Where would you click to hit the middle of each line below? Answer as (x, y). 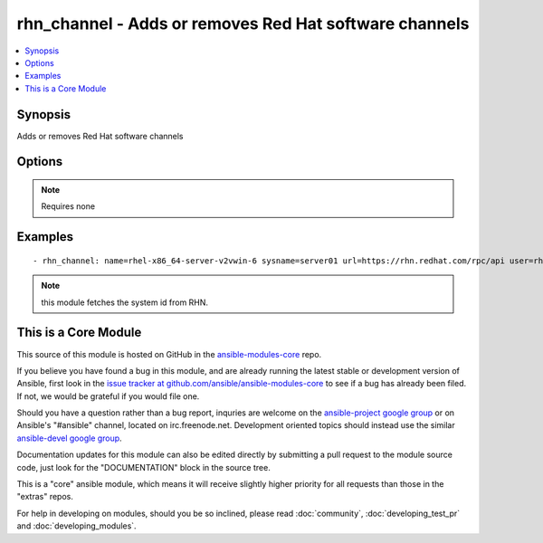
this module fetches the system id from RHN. (124, 302)
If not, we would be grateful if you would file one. (108, 396)
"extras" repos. (45, 497)
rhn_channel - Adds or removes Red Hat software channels (243, 24)
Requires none (68, 206)
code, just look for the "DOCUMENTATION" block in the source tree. (143, 467)
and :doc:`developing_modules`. (76, 526)
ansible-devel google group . (69, 438)
